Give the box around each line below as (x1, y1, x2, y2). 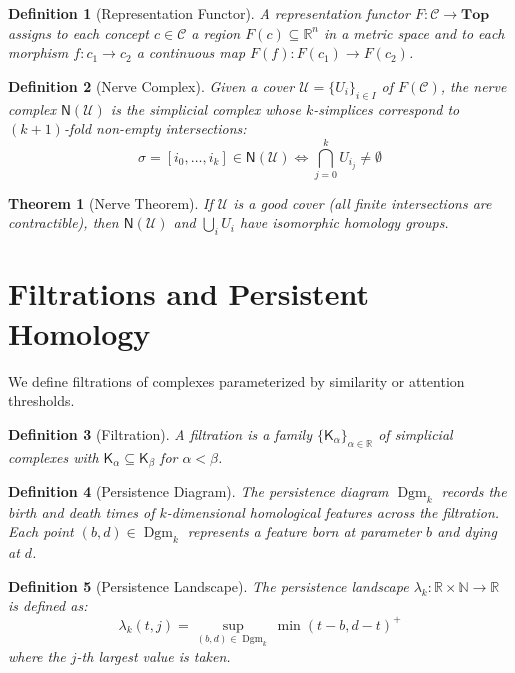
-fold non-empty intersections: (63, 118, 247, 139)
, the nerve (440, 75, 507, 96)
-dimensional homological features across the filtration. (166, 501, 500, 522)
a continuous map (136, 42, 246, 63)
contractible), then (8, 212, 119, 233)
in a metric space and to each (324, 22, 505, 43)
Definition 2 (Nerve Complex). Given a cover (8, 75, 295, 96)
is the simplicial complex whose (110, 98, 301, 119)
